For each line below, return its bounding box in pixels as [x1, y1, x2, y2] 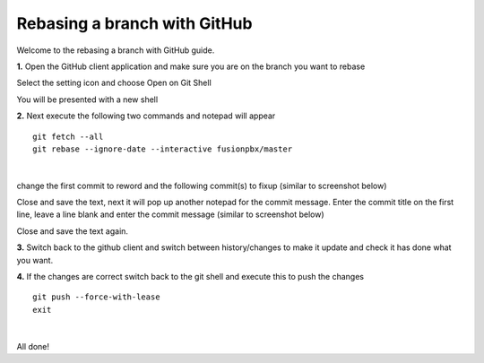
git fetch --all [32, 131, 104, 142]
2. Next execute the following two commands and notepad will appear [16, 110, 276, 121]
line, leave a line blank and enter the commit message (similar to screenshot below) [16, 209, 324, 220]
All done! [16, 341, 49, 351]
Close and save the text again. [16, 225, 129, 237]
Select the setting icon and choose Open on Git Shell [16, 77, 212, 89]
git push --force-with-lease [32, 292, 160, 302]
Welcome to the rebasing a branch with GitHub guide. [16, 45, 215, 56]
